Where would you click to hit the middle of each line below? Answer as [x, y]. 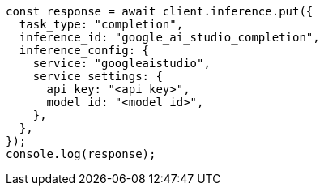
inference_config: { [84, 50]
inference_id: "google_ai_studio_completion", [169, 37]
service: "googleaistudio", [122, 63]
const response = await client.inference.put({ [160, 11]
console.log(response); [81, 154]
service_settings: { [98, 76]
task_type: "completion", [101, 24]
